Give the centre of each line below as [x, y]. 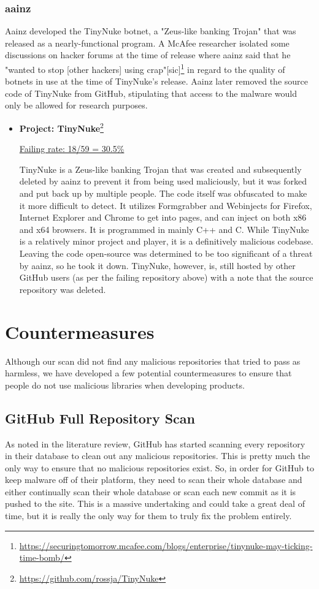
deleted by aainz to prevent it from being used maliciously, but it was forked [163, 181]
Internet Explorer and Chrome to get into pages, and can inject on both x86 [163, 217]
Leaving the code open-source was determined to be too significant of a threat [166, 253]
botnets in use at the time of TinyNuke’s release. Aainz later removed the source [156, 81]
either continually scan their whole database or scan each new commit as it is [151, 491]
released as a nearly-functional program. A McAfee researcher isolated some [147, 43]
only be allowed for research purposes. [76, 105]
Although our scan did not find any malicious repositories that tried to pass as [153, 361]
